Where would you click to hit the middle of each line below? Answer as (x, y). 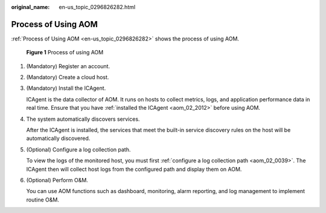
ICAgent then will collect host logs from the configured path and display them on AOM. (134, 169)
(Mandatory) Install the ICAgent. (66, 88)
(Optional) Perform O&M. (57, 180)
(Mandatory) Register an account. (68, 66)
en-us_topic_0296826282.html (97, 7)
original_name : (30, 7)
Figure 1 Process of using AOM (65, 52)
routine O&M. (43, 200)
